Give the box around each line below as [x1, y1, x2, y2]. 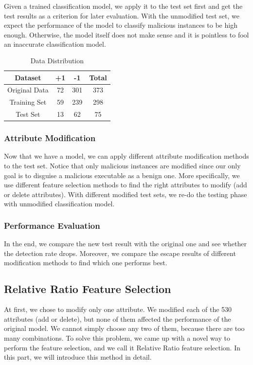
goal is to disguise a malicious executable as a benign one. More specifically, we [4, 170, 240, 180]
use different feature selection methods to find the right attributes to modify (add [4, 180, 247, 190]
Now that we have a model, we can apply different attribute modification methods [4, 151, 249, 161]
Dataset [15, 72, 41, 82]
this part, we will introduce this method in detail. [4, 352, 152, 362]
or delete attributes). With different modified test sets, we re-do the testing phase [4, 189, 247, 199]
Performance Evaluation [4, 219, 100, 231]
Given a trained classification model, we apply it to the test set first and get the [4, 1, 243, 11]
